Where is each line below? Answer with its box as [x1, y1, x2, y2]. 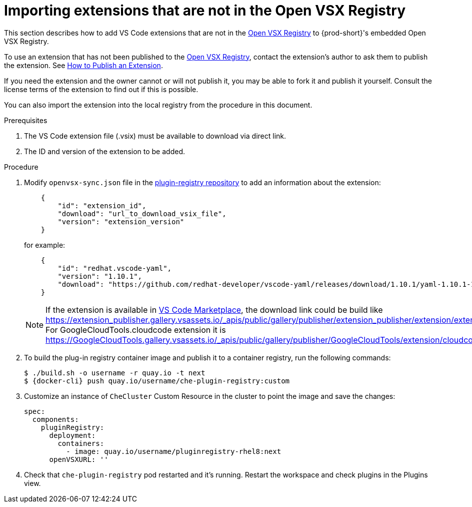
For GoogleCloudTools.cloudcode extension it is [45, 324, 226, 335]
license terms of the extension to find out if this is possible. [4, 85, 198, 94]
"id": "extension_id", [57, 201, 146, 210]
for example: [24, 240, 65, 249]
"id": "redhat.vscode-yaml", [57, 264, 172, 272]
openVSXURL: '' [49, 455, 108, 463]
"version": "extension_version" [57, 217, 184, 226]
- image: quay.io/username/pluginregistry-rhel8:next [66, 447, 281, 455]
